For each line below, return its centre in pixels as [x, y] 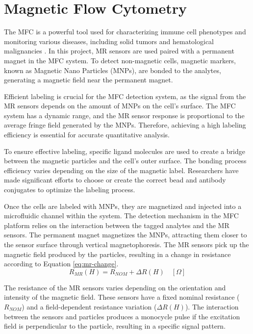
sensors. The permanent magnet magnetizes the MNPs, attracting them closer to [126, 235]
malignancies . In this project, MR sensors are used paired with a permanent [119, 51]
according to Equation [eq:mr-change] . [61, 264]
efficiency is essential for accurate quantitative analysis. [87, 135]
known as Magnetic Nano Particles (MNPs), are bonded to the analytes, [113, 70]
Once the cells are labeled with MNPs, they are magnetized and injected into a [123, 206]
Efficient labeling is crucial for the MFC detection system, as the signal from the [125, 96]
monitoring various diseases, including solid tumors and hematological [109, 41]
